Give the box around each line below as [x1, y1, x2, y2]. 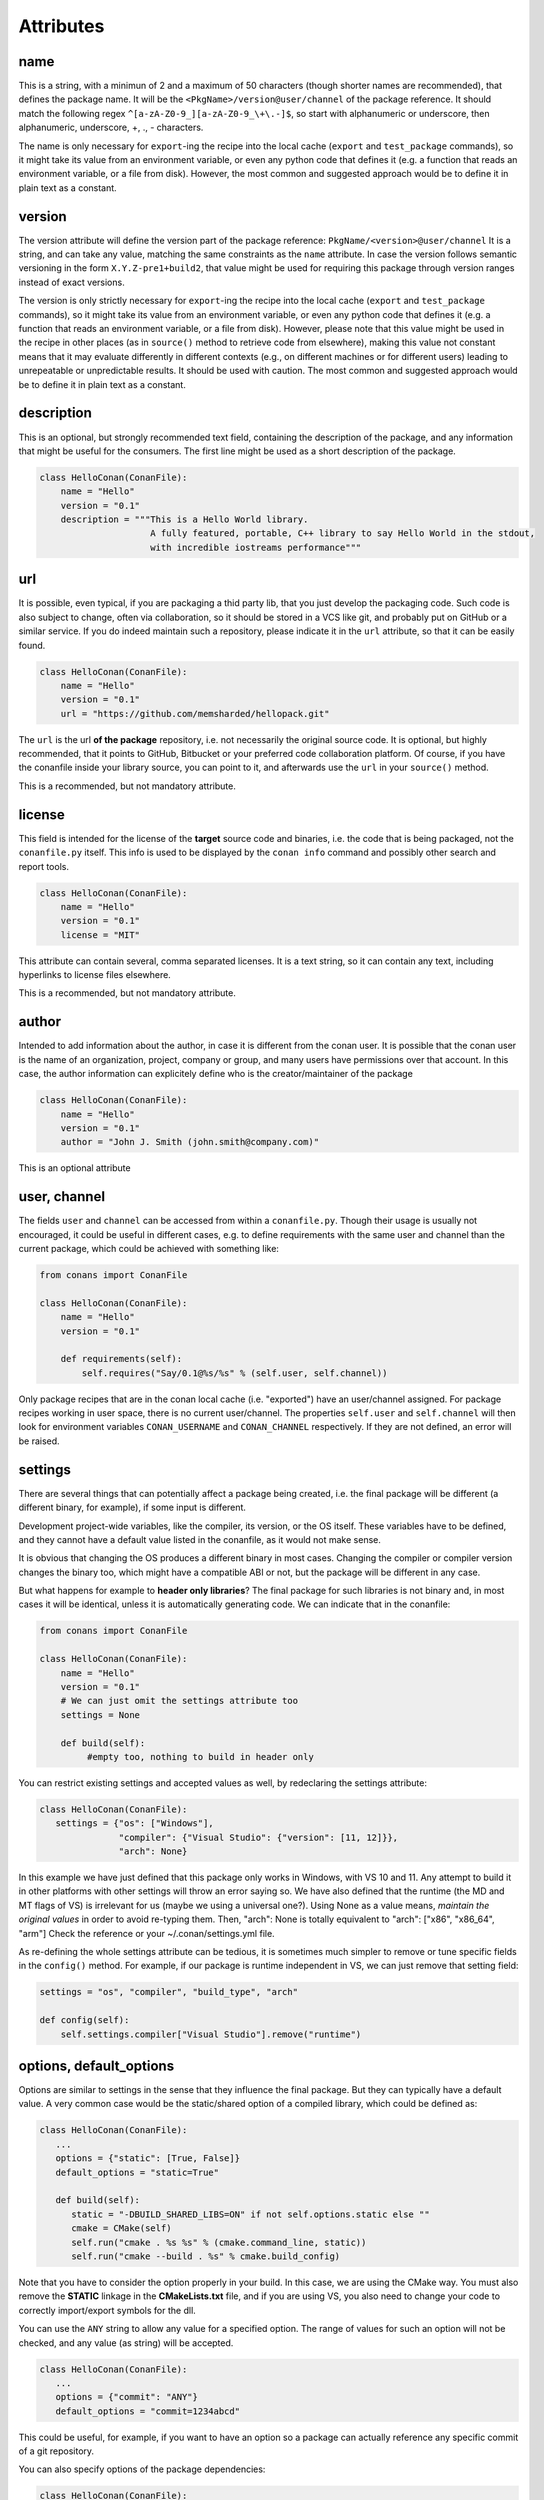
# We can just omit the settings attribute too [60, 1695, 299, 1707]
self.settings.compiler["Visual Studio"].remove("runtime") [60, 2028, 362, 2040]
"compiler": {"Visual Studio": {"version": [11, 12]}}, [118, 1831, 399, 1843]
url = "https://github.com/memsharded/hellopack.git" [60, 708, 330, 719]
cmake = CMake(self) [71, 2223, 172, 2234]
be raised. [18, 1435, 60, 1447]
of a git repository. [18, 2445, 95, 2457]
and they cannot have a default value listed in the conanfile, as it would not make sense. [18, 1533, 382, 1545]
